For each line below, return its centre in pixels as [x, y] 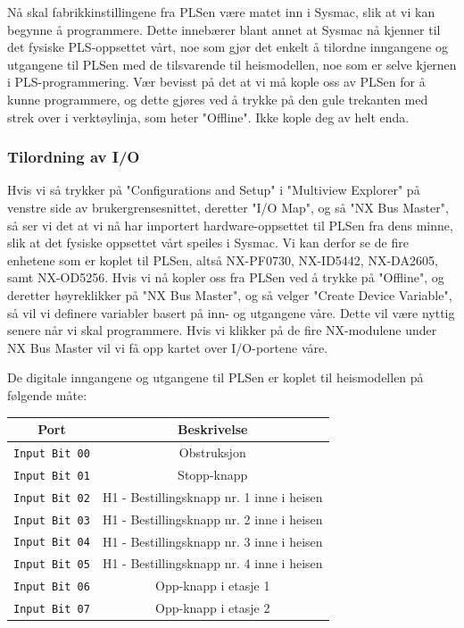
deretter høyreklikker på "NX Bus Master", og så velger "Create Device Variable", [230, 294]
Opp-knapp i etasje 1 [213, 586]
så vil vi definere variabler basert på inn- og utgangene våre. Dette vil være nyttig [231, 312]
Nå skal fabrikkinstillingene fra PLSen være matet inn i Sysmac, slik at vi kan [221, 12]
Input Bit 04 [52, 543]
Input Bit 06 [52, 587]
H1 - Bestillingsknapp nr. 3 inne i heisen [212, 541]
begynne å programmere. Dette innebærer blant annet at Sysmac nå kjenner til [224, 29]
